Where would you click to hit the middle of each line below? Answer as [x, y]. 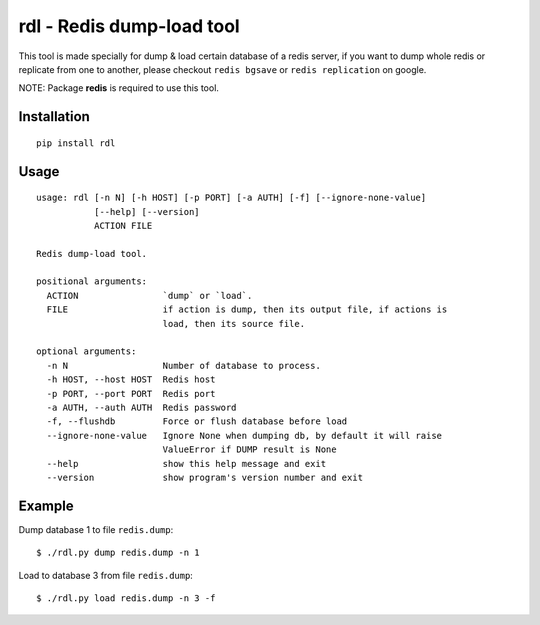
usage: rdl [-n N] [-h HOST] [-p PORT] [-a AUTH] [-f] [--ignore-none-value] [231, 198]
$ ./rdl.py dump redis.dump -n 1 [118, 553]
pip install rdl [76, 143]
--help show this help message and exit [186, 463]
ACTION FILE [123, 225]
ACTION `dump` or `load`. [149, 295]
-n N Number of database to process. [184, 365]
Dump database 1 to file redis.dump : [96, 529]
